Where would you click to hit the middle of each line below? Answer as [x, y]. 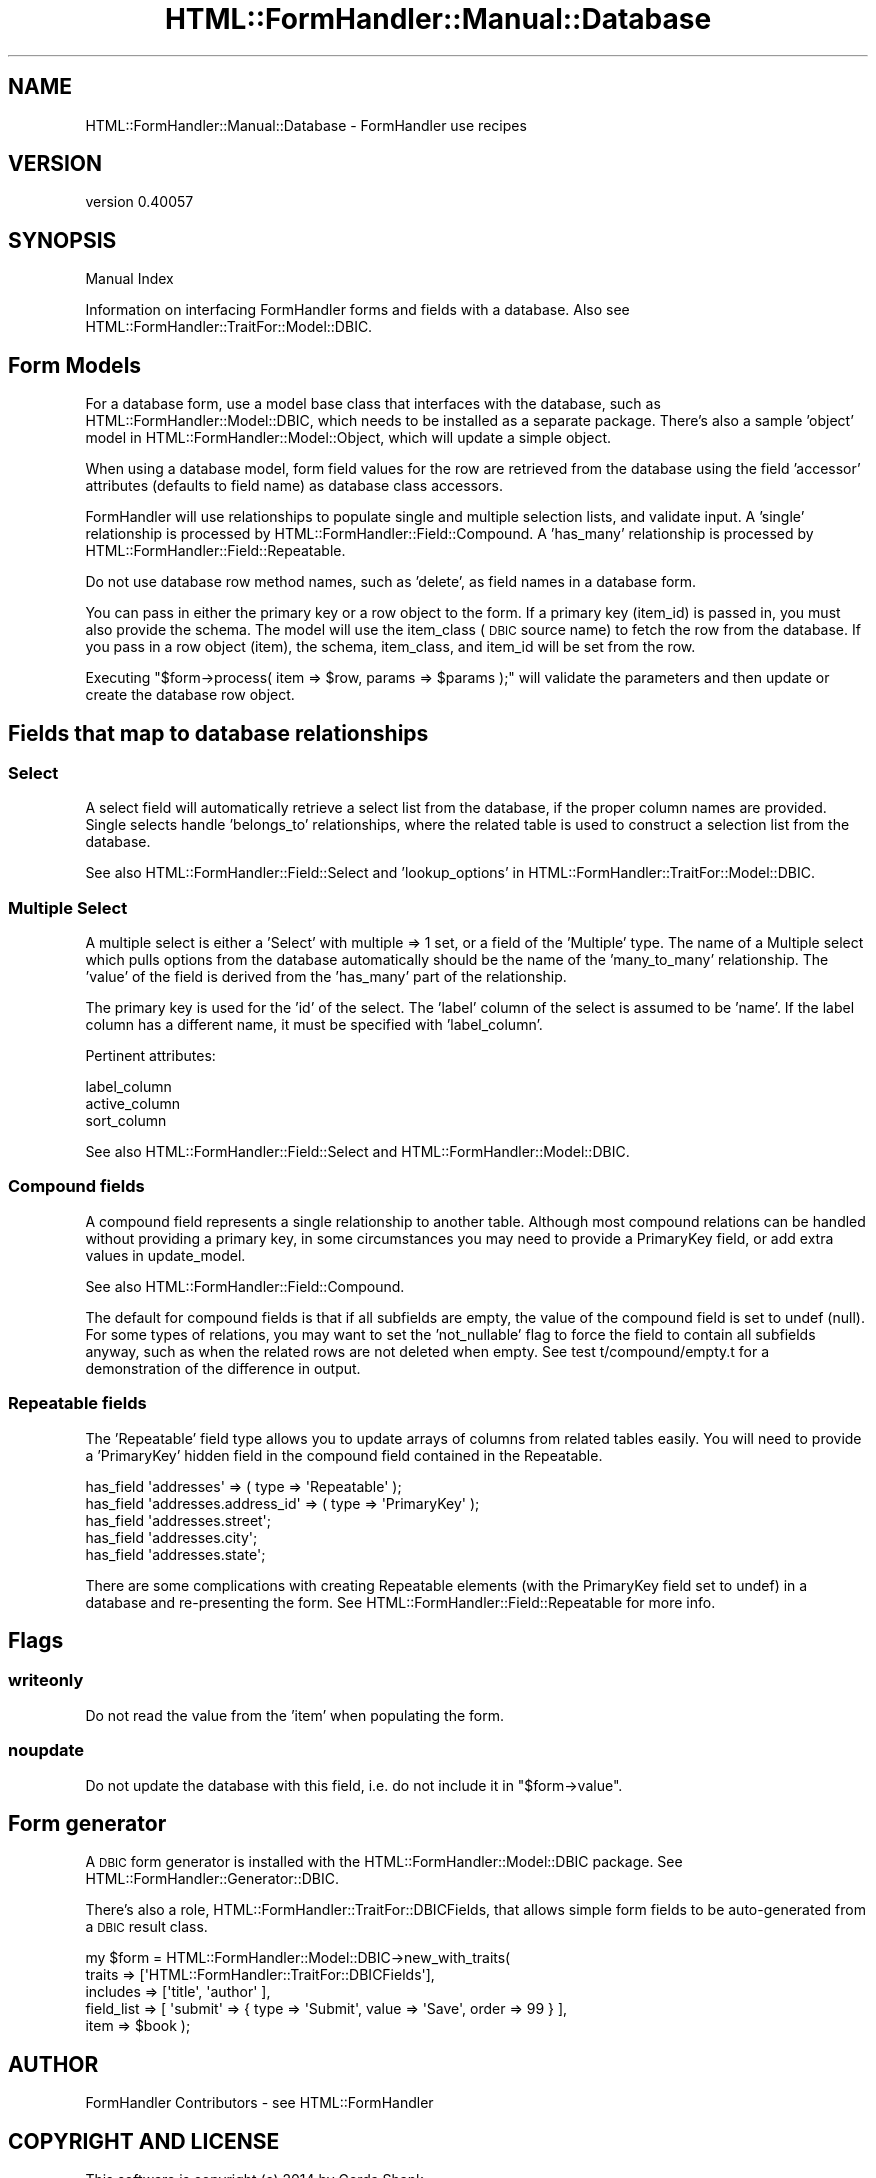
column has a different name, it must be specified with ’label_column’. [314, 1025]
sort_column [126, 1121]
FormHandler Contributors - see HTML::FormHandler [259, 2103]
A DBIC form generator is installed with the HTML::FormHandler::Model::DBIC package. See [384, 1862]
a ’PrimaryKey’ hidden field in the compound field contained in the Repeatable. [344, 1455]
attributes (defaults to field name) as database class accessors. [294, 486]
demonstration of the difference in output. [223, 1368]
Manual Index [129, 279]
